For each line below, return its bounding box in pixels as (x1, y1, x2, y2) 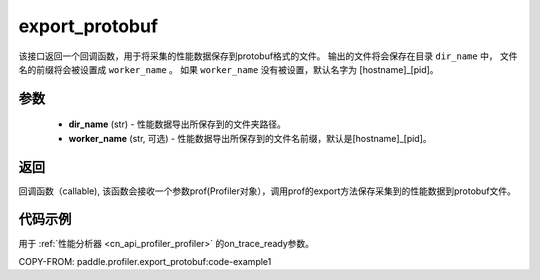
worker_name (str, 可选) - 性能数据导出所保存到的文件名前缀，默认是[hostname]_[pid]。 (68, 132, 432, 144)
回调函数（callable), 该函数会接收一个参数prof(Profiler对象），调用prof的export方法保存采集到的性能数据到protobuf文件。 (18, 185, 517, 197)
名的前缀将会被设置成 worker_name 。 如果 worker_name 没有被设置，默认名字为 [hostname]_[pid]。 (18, 63, 439, 75)
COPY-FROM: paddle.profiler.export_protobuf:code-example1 (18, 255, 272, 267)
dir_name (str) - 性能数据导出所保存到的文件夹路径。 (68, 118, 287, 130)
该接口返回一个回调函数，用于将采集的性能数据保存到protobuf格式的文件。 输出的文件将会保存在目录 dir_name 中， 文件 (18, 50, 519, 62)
